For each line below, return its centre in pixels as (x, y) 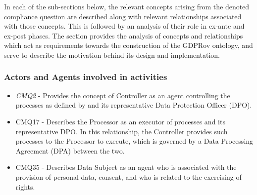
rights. (25, 186)
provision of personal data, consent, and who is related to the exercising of (128, 176)
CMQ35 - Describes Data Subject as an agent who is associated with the (126, 167)
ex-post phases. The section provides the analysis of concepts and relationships (124, 35)
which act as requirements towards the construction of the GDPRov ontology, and (128, 45)
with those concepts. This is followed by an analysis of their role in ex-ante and (124, 26)
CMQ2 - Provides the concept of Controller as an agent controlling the (123, 95)
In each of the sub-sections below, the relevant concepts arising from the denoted (127, 6)
